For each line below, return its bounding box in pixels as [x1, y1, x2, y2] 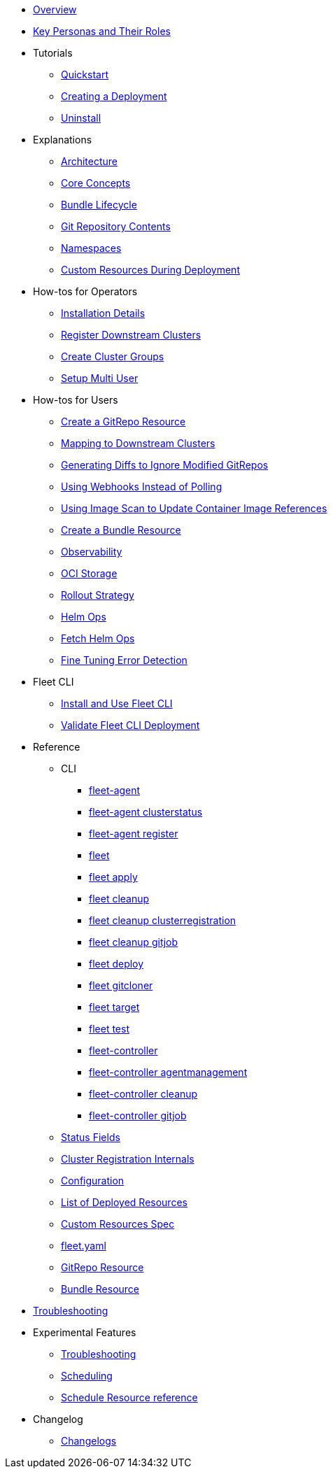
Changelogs [61, 1435, 117, 1447]
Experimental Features [33, 1326, 136, 1338]
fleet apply [89, 871, 138, 883]
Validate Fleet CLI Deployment [61, 719, 200, 731]
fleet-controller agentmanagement [89, 1066, 248, 1078]
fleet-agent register [89, 828, 178, 839]
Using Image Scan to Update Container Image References [61, 502, 327, 514]
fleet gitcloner [89, 979, 153, 991]
